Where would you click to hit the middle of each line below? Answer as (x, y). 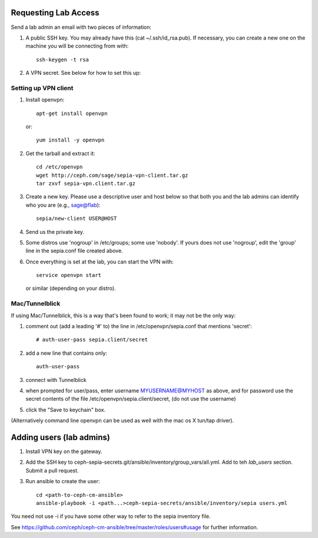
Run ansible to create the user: (63, 481)
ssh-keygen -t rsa (63, 60)
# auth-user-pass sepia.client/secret (92, 340)
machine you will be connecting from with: (77, 46)
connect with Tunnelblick (56, 379)
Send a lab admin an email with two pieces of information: (81, 27)
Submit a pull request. (52, 470)
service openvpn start (69, 275)
